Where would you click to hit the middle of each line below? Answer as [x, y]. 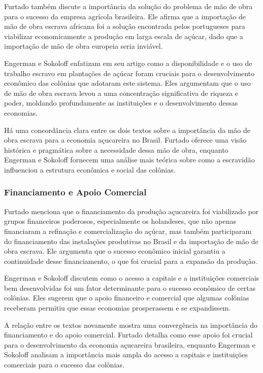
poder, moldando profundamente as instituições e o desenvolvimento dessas [121, 103]
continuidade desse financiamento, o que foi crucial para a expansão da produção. [131, 261]
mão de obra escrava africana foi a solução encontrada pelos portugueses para [125, 26]
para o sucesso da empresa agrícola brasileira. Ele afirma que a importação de [125, 16]
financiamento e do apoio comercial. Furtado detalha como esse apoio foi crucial [128, 335]
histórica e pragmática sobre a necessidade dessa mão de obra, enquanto [116, 149]
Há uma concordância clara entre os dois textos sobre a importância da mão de [127, 130]
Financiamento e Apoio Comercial [75, 192]
